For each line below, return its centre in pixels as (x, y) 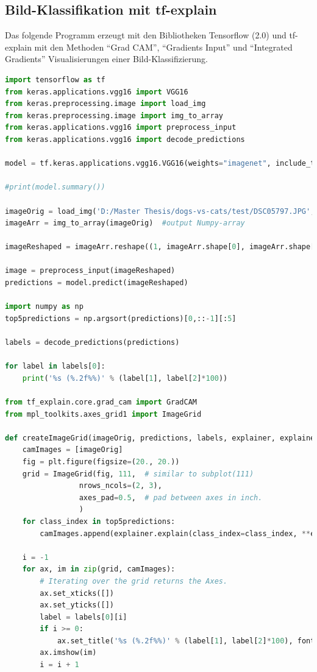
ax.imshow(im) (68, 653)
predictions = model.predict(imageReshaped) (97, 283)
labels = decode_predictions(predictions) (92, 343)
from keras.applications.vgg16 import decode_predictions (125, 139)
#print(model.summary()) (55, 187)
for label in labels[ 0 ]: (55, 366)
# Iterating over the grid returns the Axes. (134, 581)
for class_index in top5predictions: (99, 521)
